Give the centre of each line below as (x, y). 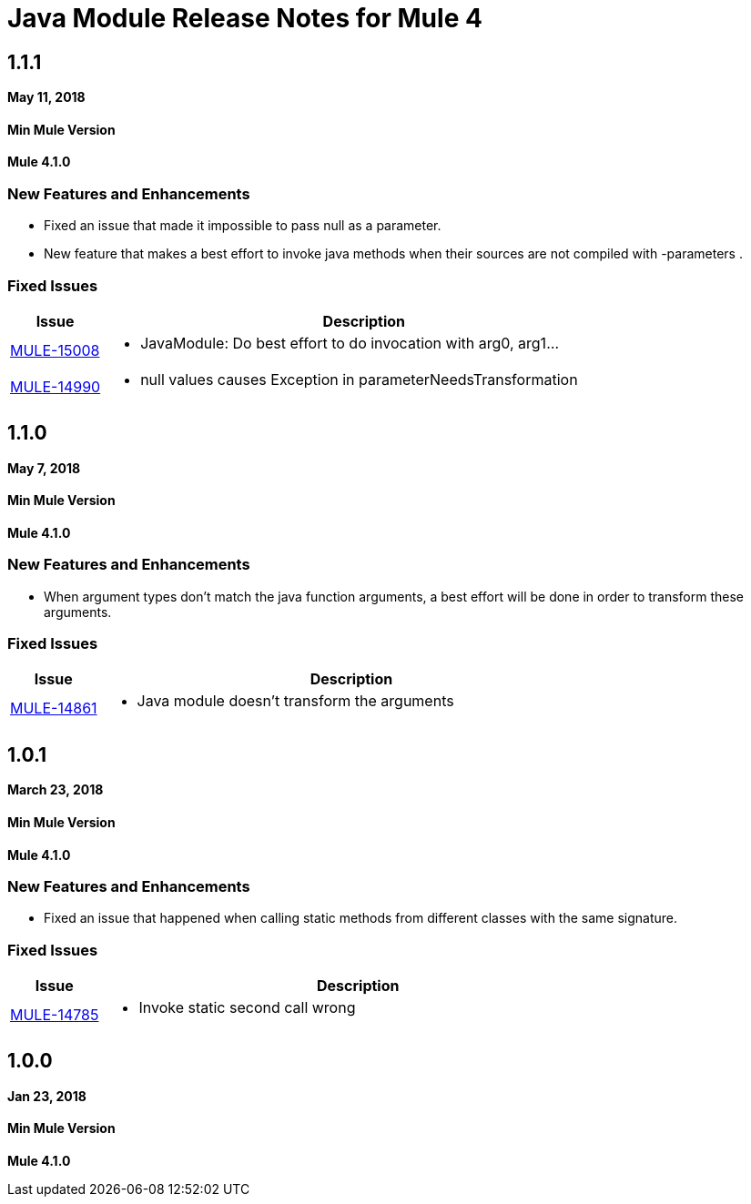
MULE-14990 (56, 386)
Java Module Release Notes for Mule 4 (245, 18)
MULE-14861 (54, 708)
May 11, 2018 (46, 97)
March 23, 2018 (56, 790)
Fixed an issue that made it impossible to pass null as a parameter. (243, 226)
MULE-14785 (55, 1015)
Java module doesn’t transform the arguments (295, 701)
